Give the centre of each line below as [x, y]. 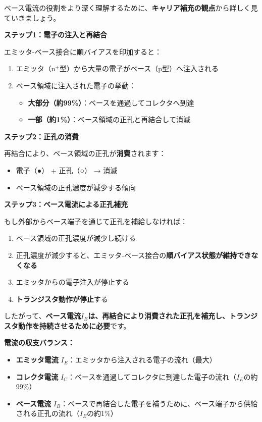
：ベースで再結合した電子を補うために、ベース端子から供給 [159, 403]
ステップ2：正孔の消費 [42, 136]
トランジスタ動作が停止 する [62, 299]
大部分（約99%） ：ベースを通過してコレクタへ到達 [111, 102]
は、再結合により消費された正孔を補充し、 [159, 316]
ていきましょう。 [32, 17]
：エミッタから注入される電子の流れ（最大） [142, 360]
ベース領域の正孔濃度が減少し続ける [76, 238]
